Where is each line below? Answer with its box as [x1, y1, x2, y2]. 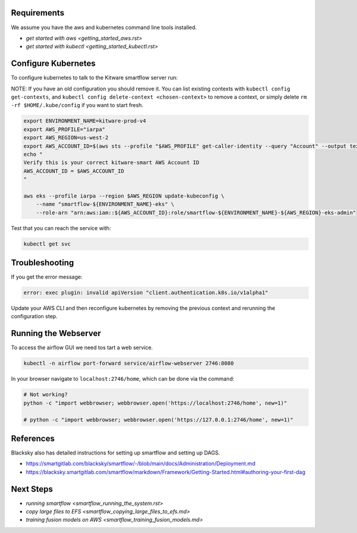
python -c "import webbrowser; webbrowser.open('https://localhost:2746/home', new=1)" [23, 399, 287, 406]
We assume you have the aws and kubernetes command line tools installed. [11, 24, 197, 31]
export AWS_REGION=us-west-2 [23, 134, 109, 141]
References [11, 433, 55, 443]
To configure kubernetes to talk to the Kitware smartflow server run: [11, 74, 178, 81]
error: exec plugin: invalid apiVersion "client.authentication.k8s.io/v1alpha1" [23, 289, 269, 296]
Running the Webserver [11, 328, 101, 338]
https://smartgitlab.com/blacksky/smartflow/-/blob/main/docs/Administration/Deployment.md [26, 460, 256, 467]
